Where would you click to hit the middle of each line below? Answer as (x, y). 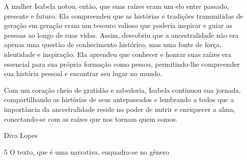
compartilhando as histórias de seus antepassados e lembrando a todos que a (119, 99)
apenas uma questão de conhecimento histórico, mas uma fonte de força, (113, 44)
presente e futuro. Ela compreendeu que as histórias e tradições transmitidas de (124, 15)
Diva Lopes (21, 135)
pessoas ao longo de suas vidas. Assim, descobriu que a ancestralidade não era (121, 35)
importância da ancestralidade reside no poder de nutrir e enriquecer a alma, (120, 109)
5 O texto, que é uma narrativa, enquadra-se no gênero (87, 151)
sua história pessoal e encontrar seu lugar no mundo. (83, 73)
